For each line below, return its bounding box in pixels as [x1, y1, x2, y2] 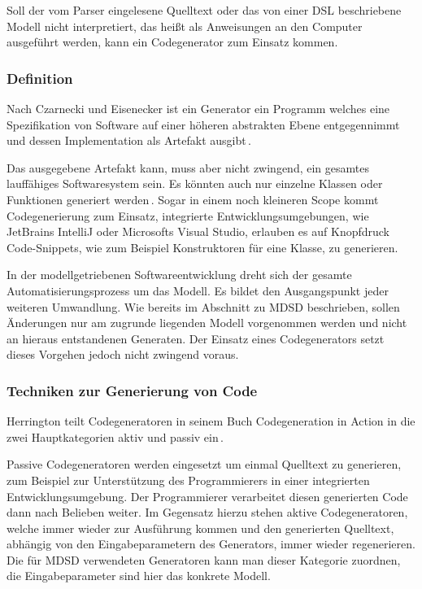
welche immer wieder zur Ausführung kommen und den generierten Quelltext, [7, 519, 394, 536]
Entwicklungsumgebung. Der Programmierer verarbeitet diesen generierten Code [7, 487, 408, 504]
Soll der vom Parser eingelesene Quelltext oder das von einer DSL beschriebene [7, 2, 402, 18]
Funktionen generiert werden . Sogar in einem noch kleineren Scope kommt [7, 190, 379, 207]
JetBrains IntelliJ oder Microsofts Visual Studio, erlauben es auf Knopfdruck [7, 223, 390, 240]
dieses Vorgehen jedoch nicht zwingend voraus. [7, 346, 239, 363]
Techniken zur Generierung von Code [7, 380, 258, 400]
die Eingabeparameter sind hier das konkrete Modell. [7, 567, 271, 584]
